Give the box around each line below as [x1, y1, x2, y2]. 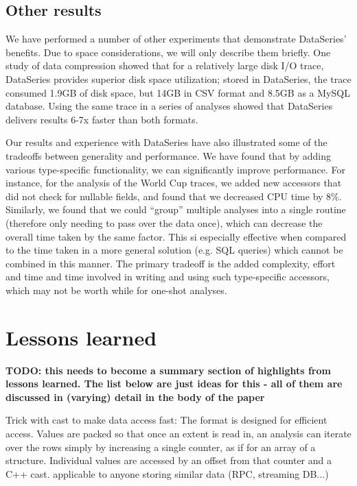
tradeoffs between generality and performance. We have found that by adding [5, 148, 331, 162]
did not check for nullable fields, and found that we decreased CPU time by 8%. [5, 189, 342, 203]
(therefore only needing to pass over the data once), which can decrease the [5, 215, 323, 230]
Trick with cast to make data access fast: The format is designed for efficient [5, 413, 327, 427]
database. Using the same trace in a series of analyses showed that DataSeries [5, 99, 333, 113]
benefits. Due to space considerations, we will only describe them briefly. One [5, 45, 331, 59]
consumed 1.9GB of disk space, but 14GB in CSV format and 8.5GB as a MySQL [5, 85, 350, 99]
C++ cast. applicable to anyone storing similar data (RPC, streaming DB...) [5, 466, 329, 481]
